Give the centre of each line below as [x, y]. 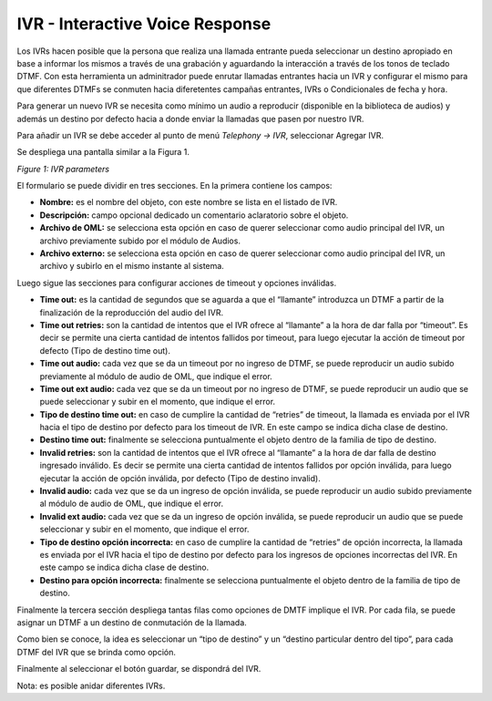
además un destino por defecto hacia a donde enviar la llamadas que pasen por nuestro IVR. [190, 119]
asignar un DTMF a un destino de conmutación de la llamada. [132, 622]
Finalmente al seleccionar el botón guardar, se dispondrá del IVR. [139, 669]
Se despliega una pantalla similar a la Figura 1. [103, 152]
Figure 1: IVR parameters [63, 169]
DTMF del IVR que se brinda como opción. [97, 652]
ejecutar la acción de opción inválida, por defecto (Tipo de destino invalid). [180, 478]
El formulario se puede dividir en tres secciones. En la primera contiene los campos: [174, 186]
